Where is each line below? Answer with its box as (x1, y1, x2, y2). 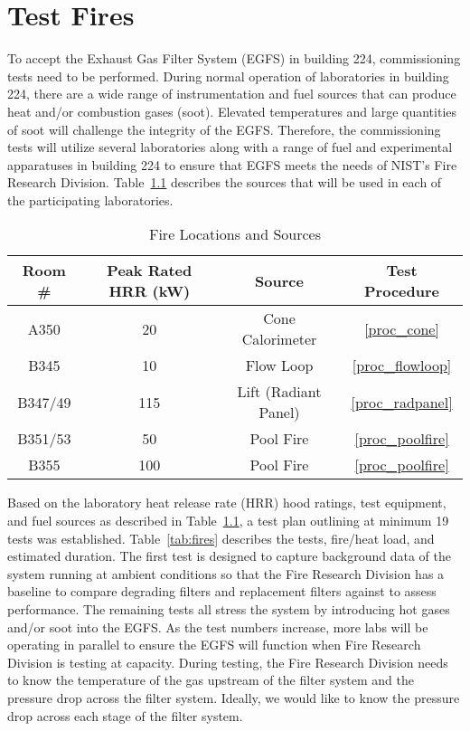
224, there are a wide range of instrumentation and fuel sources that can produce (7, 84, 456, 103)
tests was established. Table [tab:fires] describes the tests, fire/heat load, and (7, 528, 435, 547)
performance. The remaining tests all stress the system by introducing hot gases (7, 600, 450, 619)
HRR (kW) (108, 280, 191, 302)
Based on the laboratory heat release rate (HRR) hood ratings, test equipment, (7, 493, 446, 512)
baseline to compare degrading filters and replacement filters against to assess (7, 582, 437, 601)
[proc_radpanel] (351, 391, 453, 413)
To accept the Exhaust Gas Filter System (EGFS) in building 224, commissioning (7, 49, 461, 68)
